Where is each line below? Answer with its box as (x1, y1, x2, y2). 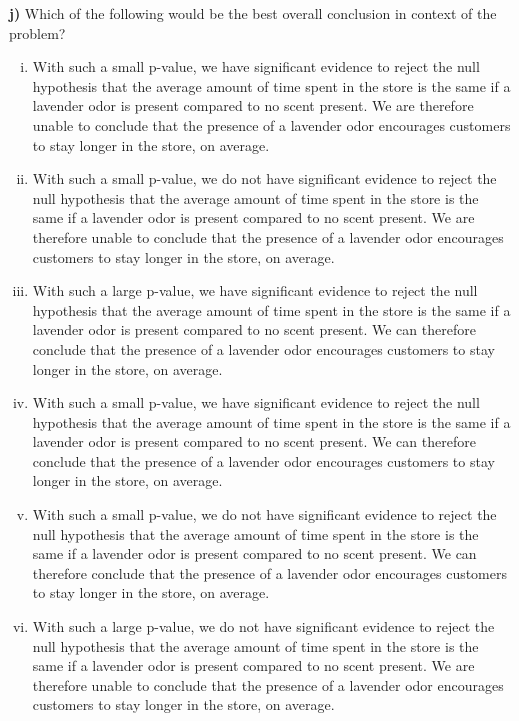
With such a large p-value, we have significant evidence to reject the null (32, 280, 478, 301)
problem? (9, 22, 66, 43)
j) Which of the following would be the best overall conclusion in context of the (9, 3, 497, 23)
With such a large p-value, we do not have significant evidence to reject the (32, 616, 495, 637)
